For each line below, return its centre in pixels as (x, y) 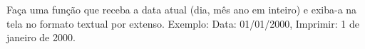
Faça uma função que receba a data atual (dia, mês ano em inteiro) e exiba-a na (182, 9)
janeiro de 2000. (41, 37)
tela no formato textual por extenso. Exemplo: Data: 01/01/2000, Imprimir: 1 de (183, 23)
